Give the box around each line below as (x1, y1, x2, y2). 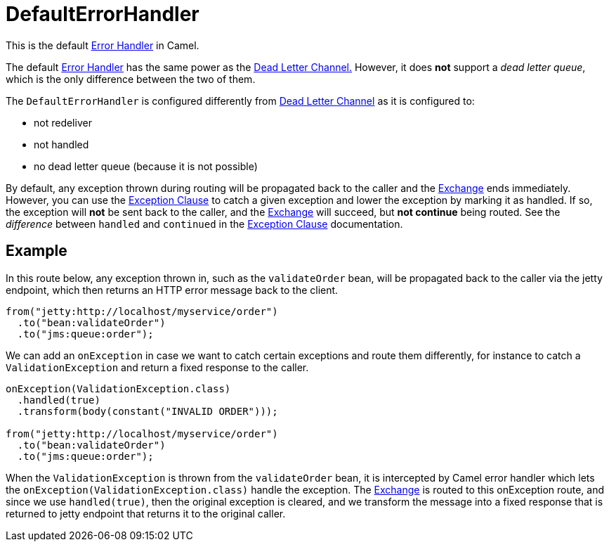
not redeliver (34, 116, 92, 129)
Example (6, 242, 67, 260)
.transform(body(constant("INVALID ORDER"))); (17, 405, 278, 417)
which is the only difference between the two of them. (6, 72, 256, 85)
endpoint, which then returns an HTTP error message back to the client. (6, 283, 339, 296)
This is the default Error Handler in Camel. (6, 39, 199, 51)
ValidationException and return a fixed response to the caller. (6, 361, 309, 373)
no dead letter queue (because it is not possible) (34, 160, 258, 172)
